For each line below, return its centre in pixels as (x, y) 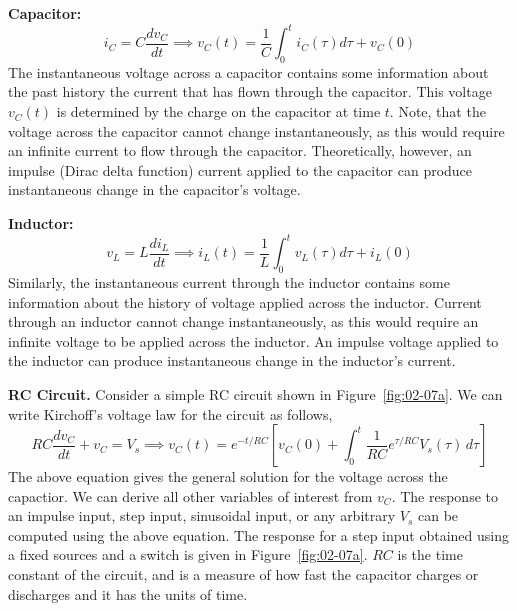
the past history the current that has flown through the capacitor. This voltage (250, 91)
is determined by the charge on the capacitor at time (218, 111)
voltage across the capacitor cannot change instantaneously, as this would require (256, 130)
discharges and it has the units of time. (128, 593)
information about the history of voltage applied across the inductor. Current (245, 301)
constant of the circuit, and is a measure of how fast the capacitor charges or (243, 574)
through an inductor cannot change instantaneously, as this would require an (243, 321)
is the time (430, 554)
